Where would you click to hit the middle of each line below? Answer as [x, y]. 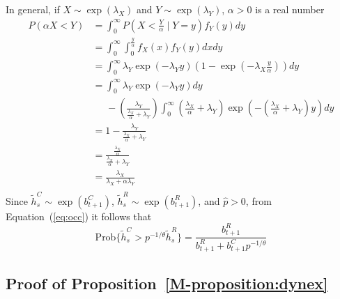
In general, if [33, 9]
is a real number [290, 9]
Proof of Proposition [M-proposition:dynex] [167, 283]
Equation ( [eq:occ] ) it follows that [79, 216]
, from [258, 200]
